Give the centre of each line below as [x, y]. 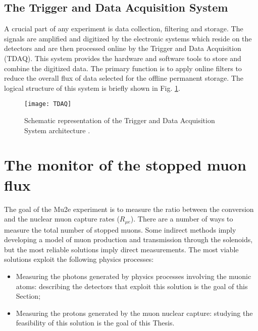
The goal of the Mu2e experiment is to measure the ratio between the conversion [129, 209]
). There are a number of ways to [182, 219]
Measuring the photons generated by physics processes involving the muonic [134, 276]
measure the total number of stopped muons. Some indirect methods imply [120, 229]
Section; [28, 296]
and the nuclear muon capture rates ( [62, 219]
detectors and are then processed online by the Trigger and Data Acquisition [123, 48]
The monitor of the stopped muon [125, 165]
